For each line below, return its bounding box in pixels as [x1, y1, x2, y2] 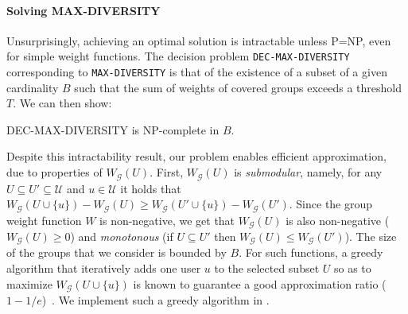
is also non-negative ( [286, 211, 390, 228]
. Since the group [289, 196, 373, 212]
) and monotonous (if [70, 228, 173, 245]
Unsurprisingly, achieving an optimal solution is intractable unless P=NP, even [6, 32, 391, 48]
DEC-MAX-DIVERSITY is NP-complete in [6, 121, 220, 138]
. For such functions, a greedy [239, 244, 383, 261]
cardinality [6, 79, 59, 95]
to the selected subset [214, 260, 320, 277]
